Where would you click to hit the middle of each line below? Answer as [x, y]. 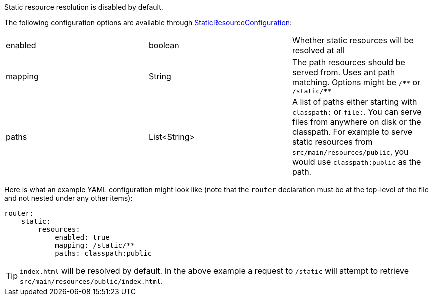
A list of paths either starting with [355, 102]
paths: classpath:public [103, 253]
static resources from [332, 142]
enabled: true [82, 237]
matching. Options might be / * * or [356, 82]
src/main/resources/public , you [350, 152]
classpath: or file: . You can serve [357, 112]
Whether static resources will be [353, 40]
